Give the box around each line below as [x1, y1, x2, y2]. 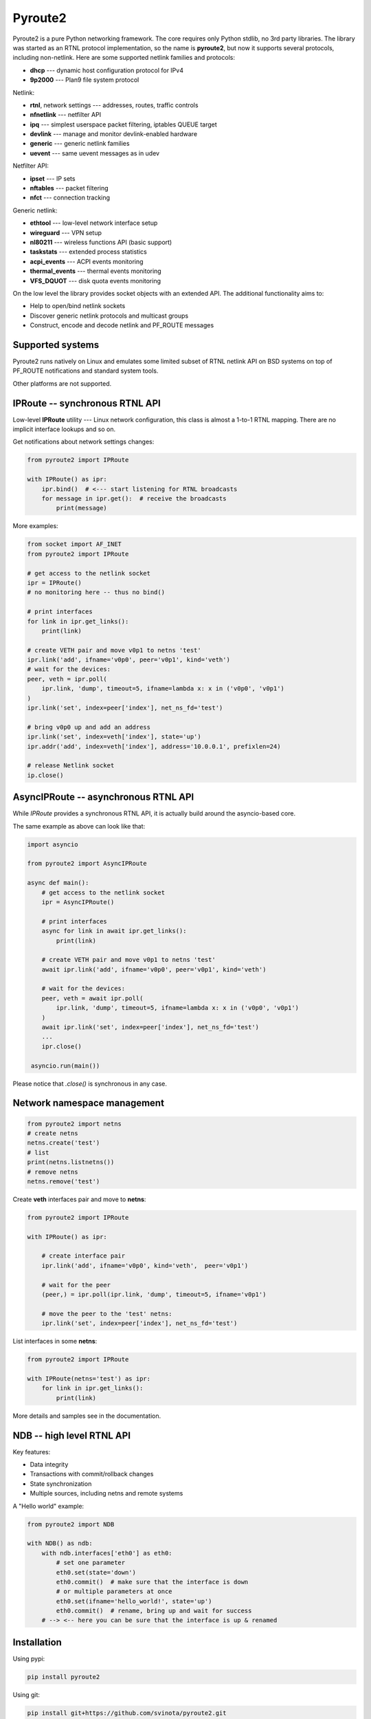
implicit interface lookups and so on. [12, 425, 116, 433]
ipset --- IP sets [30, 174, 76, 182]
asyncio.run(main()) [31, 1062, 100, 1069]
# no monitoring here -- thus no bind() [27, 589, 165, 596]
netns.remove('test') [27, 1177, 100, 1185]
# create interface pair [41, 1252, 126, 1260]
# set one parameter [56, 1559, 126, 1567]
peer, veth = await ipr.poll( [41, 994, 144, 1002]
